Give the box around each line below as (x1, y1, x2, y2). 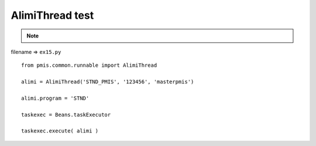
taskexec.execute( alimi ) (21, 128, 99, 134)
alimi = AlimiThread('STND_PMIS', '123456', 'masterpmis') (21, 79, 194, 85)
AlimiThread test (11, 9, 94, 22)
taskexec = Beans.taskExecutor (21, 111, 111, 118)
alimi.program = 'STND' (21, 94, 90, 101)
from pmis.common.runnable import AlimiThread (21, 62, 157, 69)
